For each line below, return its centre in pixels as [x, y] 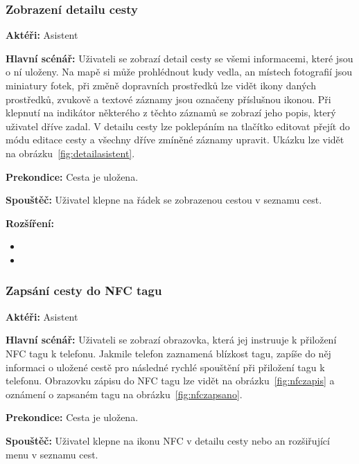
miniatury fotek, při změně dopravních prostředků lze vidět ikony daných [161, 85]
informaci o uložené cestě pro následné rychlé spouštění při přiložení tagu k [165, 367]
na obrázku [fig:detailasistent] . [70, 153]
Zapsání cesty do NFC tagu [84, 291]
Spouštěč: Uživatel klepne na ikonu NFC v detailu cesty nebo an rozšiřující [168, 440]
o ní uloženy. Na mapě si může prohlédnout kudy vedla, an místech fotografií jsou [179, 72]
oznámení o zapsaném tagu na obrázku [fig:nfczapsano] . [124, 394]
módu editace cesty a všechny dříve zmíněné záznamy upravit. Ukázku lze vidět [175, 140]
